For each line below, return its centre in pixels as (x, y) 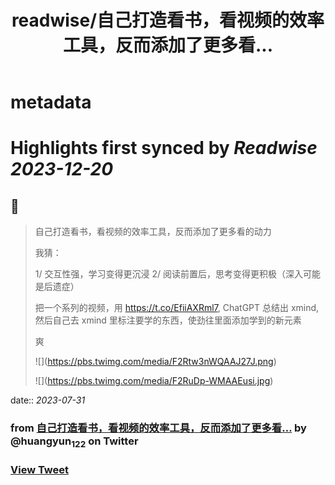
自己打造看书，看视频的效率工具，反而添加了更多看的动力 (153, 232)
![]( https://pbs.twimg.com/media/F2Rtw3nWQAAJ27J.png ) (155, 362)
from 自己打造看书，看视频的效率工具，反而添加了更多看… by (158, 428)
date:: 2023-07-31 (48, 400)
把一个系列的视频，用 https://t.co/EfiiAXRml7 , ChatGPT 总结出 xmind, (177, 308)
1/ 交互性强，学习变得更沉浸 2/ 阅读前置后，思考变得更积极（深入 (168, 274)
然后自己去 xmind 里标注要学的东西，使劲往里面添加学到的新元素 (168, 320)
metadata (51, 102)
